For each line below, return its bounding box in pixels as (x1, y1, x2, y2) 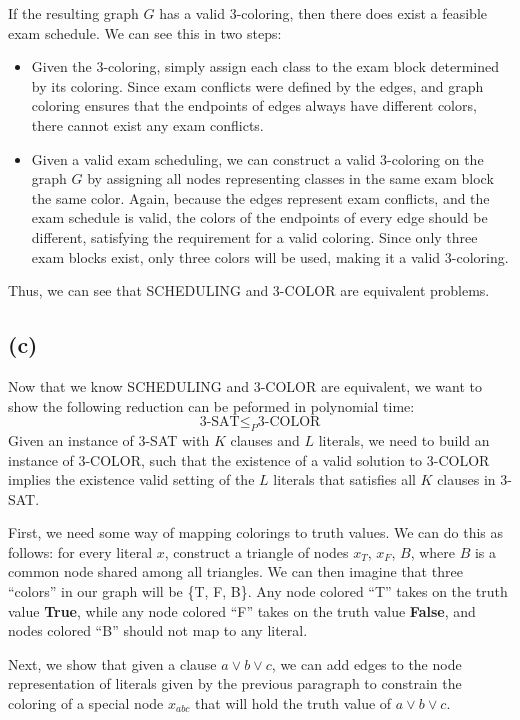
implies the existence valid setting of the (8, 469, 255, 490)
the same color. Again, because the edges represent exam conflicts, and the (31, 187, 490, 208)
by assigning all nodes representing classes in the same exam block (87, 168, 494, 189)
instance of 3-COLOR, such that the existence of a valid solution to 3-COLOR (8, 449, 490, 470)
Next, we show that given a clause (8, 653, 217, 674)
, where (410, 541, 456, 562)
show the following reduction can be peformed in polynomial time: (8, 395, 415, 416)
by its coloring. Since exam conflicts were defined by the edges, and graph (31, 75, 484, 96)
